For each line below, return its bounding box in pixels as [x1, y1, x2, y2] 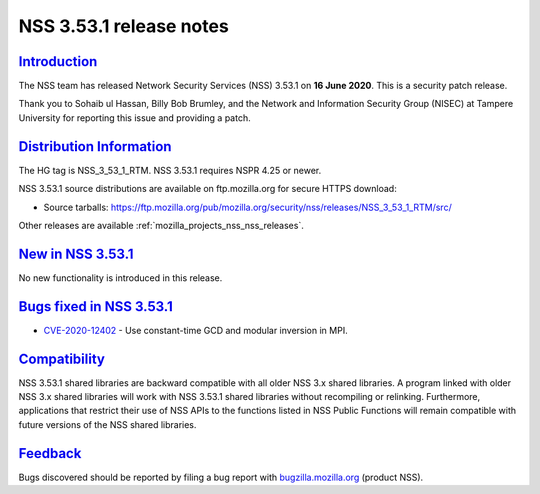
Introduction [18, 53, 98, 70]
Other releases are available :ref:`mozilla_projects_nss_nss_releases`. [18, 219, 304, 231]
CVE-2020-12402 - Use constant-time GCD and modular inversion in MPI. [43, 324, 349, 336]
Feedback [18, 445, 82, 462]
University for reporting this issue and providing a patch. [18, 111, 251, 124]
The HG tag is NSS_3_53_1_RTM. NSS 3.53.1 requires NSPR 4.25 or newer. [18, 164, 322, 176]
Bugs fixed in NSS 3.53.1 [18, 298, 174, 315]
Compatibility [18, 350, 105, 367]
